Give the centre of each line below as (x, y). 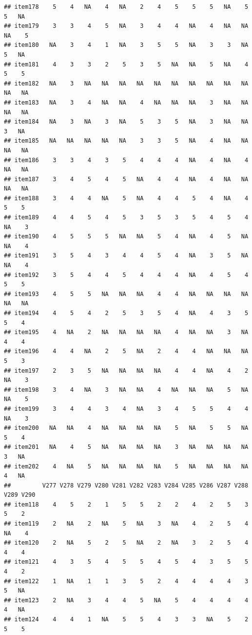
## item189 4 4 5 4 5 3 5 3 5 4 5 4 (126, 218)
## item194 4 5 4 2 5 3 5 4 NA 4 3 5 (126, 313)
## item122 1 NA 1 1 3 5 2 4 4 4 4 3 (126, 581)
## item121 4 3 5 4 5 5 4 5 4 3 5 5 (126, 562)
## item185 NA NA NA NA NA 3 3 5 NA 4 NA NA (126, 141)
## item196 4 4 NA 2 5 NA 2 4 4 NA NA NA (126, 351)
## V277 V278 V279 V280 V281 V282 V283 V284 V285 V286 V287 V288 (126, 485)
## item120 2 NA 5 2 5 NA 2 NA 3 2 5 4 (126, 543)
